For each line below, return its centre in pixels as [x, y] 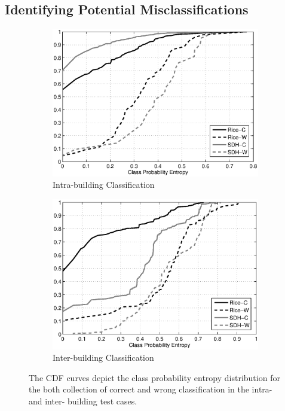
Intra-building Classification [104, 185]
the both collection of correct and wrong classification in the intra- [151, 389]
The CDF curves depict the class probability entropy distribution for [154, 377]
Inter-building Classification [103, 357]
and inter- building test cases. [83, 401]
